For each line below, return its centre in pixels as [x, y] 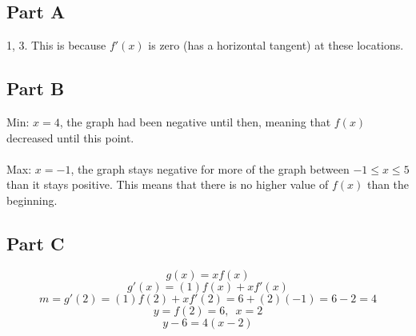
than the [388, 184]
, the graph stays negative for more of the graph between [210, 168]
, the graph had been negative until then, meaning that [195, 122]
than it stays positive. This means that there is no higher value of [168, 184]
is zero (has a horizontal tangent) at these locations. [276, 45]
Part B [36, 88]
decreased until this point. [70, 137]
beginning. [32, 200]
